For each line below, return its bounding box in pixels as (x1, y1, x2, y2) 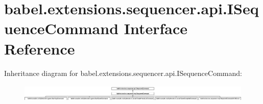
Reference (4, 38, 75, 59)
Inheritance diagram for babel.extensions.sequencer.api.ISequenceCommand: (4, 67, 242, 78)
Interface (124, 18, 188, 39)
